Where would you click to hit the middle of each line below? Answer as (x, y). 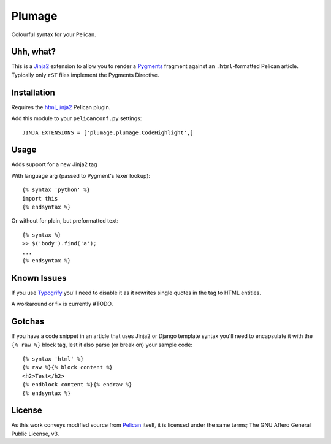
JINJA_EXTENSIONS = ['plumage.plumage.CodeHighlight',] (108, 132)
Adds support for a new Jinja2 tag (54, 164)
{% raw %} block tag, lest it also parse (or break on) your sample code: (102, 345)
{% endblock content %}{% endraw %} (77, 385)
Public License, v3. (35, 434)
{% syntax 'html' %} (53, 358)
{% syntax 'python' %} (56, 190)
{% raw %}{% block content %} (68, 367)
